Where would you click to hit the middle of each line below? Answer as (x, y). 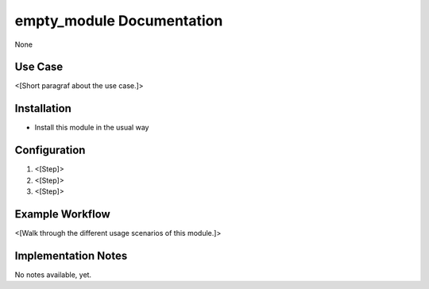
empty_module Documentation (119, 21)
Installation (43, 108)
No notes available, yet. (53, 275)
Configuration (50, 150)
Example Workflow (62, 214)
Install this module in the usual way (92, 128)
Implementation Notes (71, 255)
